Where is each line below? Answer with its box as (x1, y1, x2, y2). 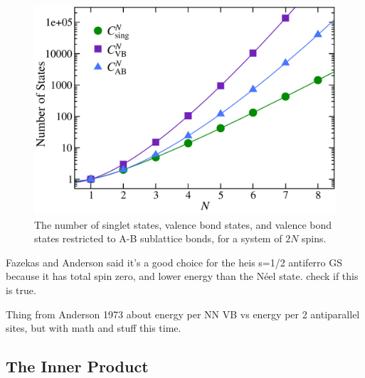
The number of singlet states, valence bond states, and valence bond (34, 217, 332, 232)
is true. (6, 282, 36, 297)
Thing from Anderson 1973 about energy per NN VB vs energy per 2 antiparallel (6, 306, 360, 321)
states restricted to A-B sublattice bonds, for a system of (34, 231, 282, 246)
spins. (302, 231, 327, 246)
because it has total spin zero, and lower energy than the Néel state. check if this (6, 269, 359, 283)
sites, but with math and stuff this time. (6, 320, 181, 335)
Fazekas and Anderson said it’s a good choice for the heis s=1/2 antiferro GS (6, 254, 343, 269)
